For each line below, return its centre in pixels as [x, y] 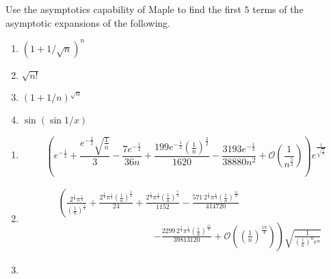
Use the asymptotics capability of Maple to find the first [123, 9]
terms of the [278, 9]
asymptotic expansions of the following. [88, 22]
